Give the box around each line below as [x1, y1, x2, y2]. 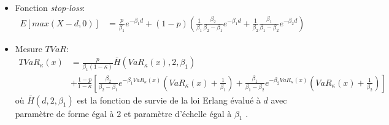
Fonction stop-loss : [15, 1, 85, 13]
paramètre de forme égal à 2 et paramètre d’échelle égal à [15, 107, 232, 119]
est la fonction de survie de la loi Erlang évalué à [77, 93, 261, 106]
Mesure [15, 42, 42, 55]
